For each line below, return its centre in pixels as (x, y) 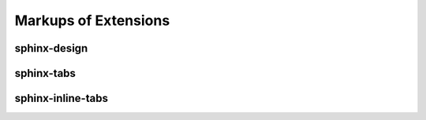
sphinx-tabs (45, 73)
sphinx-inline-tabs (61, 98)
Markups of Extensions (92, 20)
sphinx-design (51, 48)
